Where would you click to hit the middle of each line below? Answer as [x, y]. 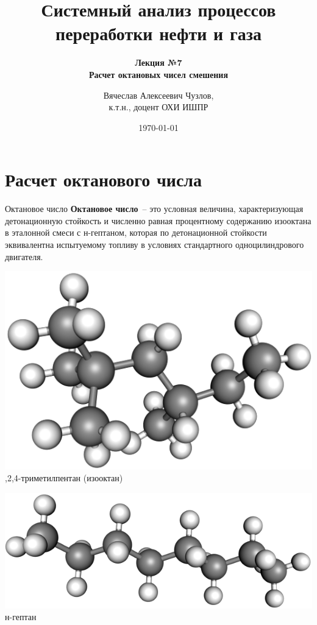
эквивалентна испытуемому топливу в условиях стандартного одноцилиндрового [155, 244]
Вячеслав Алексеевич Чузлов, [158, 95]
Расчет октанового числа [104, 179]
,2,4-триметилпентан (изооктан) [64, 478]
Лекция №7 [158, 62]
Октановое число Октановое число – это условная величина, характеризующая [154, 209]
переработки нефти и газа [158, 33]
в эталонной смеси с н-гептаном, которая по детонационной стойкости [136, 232]
